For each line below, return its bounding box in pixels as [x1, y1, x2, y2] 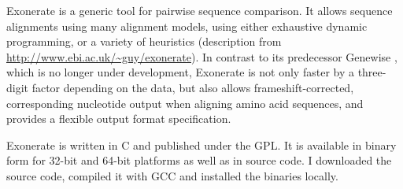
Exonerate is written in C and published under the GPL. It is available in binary [6, 136, 397, 153]
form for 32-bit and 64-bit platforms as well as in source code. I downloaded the [6, 152, 392, 169]
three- [357, 64, 386, 80]
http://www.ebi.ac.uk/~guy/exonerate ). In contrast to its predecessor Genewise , [6, 48, 397, 65]
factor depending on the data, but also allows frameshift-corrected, [31, 79, 354, 95]
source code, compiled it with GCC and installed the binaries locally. [6, 167, 338, 183]
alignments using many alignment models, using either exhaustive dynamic [6, 17, 368, 34]
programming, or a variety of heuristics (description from [6, 33, 282, 50]
